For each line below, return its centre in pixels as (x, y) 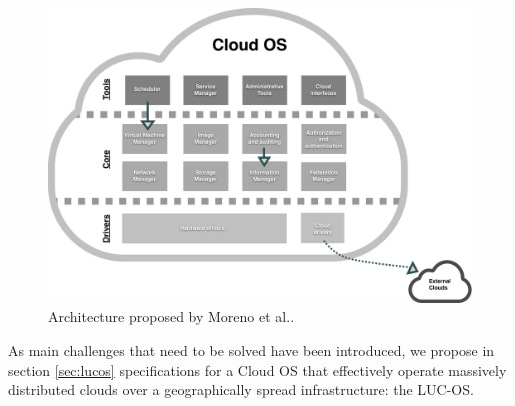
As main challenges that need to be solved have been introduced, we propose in (251, 350)
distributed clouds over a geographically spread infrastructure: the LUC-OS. (241, 389)
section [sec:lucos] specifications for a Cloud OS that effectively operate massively (257, 369)
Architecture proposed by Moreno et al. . (171, 316)
